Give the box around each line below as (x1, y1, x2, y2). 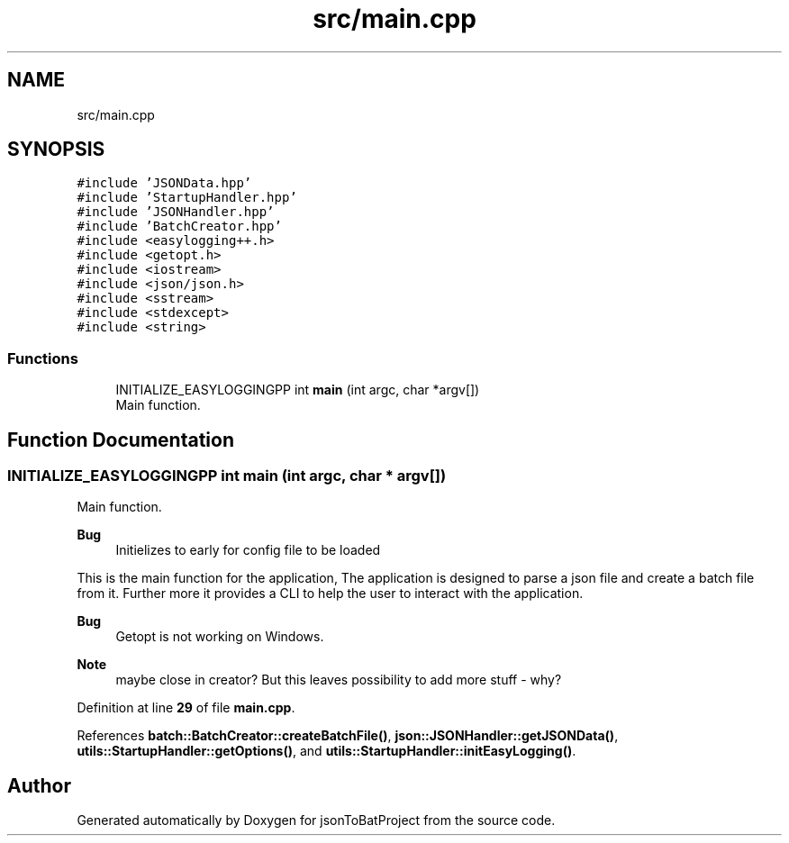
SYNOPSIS (7, 138, 105, 161)
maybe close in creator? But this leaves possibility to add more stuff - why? (115, 672, 562, 688)
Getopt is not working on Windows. (115, 629, 324, 645)
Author (7, 774, 71, 797)
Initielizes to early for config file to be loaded (115, 542, 381, 558)
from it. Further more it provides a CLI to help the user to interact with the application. (77, 585, 584, 602)
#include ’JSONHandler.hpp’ (77, 204, 275, 220)
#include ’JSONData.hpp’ (77, 176, 252, 191)
